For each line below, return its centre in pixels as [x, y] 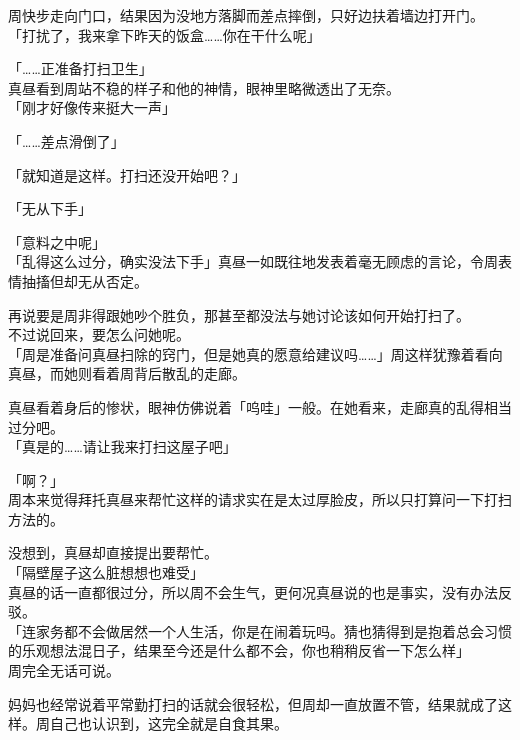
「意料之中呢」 [57, 241]
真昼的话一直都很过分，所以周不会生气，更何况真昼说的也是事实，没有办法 [253, 591]
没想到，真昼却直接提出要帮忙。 [113, 552]
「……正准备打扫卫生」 [80, 68]
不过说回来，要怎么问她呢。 [99, 334]
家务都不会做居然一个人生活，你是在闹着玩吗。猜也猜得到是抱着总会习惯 [273, 630]
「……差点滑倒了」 [66, 140]
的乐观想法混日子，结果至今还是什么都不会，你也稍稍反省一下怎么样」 [239, 650]
